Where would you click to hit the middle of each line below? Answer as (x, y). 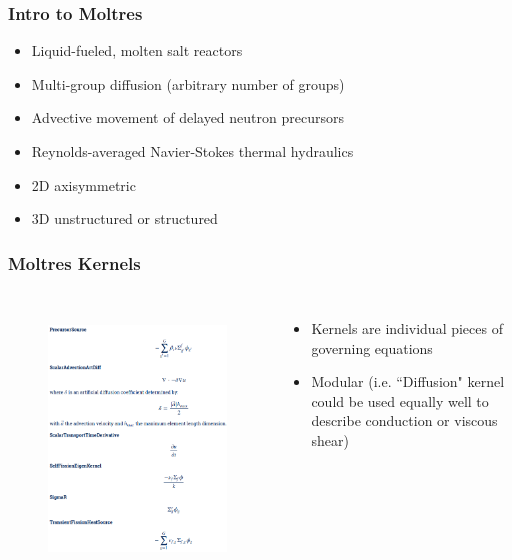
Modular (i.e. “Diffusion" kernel (408, 381)
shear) (330, 439)
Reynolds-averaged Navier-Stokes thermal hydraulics (192, 151)
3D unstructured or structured (124, 218)
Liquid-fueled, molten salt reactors (137, 50)
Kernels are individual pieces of (407, 328)
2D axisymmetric (83, 184)
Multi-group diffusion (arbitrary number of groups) (188, 83)
